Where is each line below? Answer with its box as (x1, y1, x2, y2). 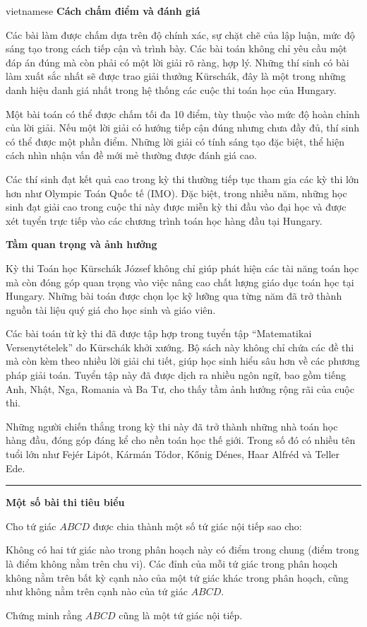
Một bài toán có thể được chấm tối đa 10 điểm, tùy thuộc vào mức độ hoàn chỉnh (6, 106, 360, 121)
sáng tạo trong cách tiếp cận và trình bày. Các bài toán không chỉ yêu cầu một (6, 41, 347, 56)
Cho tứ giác (6, 518, 56, 533)
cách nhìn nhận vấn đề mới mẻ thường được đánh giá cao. (6, 148, 257, 163)
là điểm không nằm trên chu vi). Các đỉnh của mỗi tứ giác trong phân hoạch (6, 556, 338, 570)
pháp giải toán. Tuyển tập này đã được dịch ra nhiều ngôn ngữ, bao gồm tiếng (6, 368, 346, 382)
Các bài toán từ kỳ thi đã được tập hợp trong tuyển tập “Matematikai (6, 326, 312, 341)
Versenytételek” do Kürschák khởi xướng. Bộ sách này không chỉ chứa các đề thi (6, 339, 354, 354)
